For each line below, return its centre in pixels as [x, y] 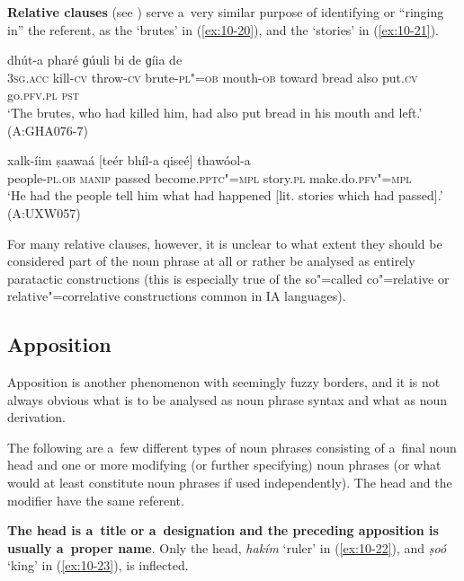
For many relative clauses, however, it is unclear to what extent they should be [225, 243]
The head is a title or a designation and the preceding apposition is [223, 530]
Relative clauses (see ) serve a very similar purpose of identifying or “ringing [226, 12]
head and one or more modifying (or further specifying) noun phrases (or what [224, 465]
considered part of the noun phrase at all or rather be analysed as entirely [211, 261]
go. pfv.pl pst [43, 95]
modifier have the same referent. [96, 500]
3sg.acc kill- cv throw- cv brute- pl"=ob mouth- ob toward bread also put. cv [213, 77]
